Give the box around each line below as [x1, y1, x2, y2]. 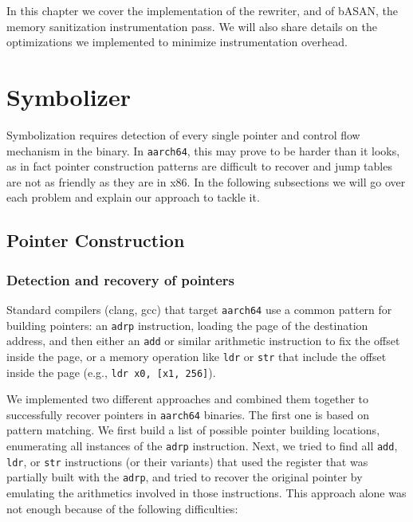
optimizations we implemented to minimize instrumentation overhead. [6, 33, 348, 50]
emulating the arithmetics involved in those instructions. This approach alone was [6, 485, 407, 501]
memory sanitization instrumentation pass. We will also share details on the [6, 18, 377, 34]
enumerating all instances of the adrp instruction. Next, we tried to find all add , [6, 438, 398, 454]
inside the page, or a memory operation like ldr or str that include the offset [6, 347, 387, 364]
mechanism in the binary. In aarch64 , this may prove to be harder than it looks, [6, 142, 400, 159]
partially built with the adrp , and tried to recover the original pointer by [6, 469, 363, 485]
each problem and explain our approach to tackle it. [6, 189, 260, 206]
